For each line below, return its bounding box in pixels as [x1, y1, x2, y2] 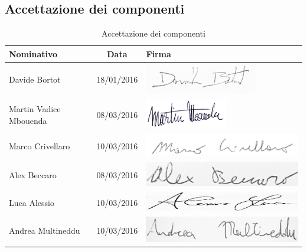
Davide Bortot [9, 73, 61, 86]
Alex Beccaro [9, 169, 57, 181]
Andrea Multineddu [9, 224, 80, 237]
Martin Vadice [9, 103, 61, 115]
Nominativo [9, 47, 58, 60]
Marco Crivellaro [9, 140, 70, 152]
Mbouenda [9, 114, 47, 126]
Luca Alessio [9, 196, 54, 208]
